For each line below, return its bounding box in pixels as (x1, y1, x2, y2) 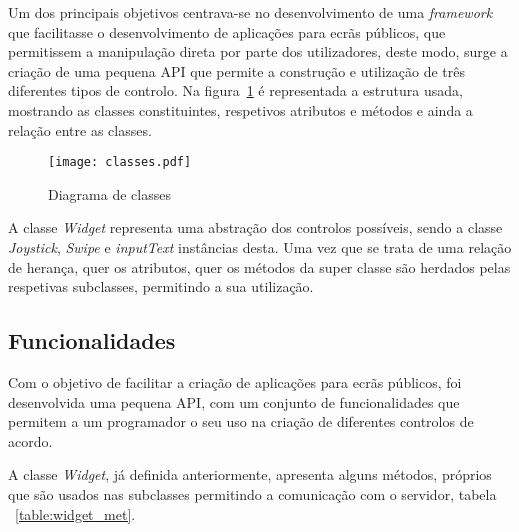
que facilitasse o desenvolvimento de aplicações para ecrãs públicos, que (8, 21, 446, 42)
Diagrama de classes (48, 183, 171, 204)
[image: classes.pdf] (48, 155, 192, 170)
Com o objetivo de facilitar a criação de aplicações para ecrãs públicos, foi (8, 371, 462, 392)
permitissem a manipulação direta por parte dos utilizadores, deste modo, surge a (8, 41, 508, 62)
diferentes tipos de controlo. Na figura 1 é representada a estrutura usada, (8, 80, 463, 101)
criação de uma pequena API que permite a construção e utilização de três (8, 60, 466, 81)
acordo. (8, 430, 53, 451)
